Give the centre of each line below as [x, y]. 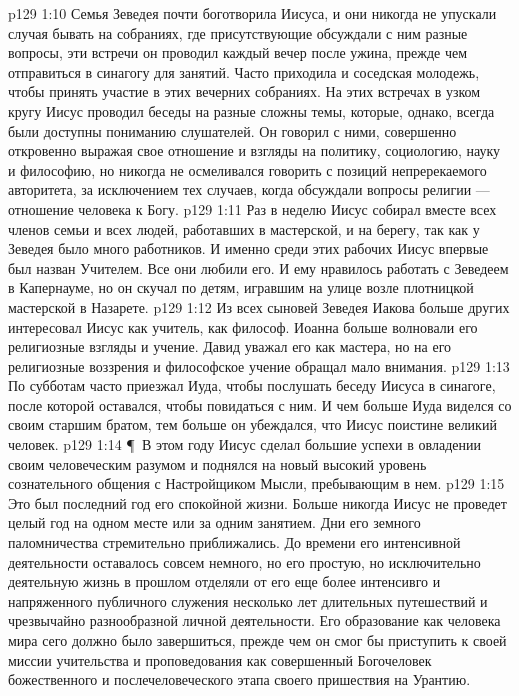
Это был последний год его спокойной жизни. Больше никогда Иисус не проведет [257, 502]
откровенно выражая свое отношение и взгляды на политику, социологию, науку [254, 150]
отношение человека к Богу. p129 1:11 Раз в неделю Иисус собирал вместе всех [252, 208]
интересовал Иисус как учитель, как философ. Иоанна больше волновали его [243, 326]
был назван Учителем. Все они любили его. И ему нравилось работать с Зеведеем [258, 267]
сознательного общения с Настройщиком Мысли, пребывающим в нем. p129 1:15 [256, 483]
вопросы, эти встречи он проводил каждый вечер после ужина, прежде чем [238, 52]
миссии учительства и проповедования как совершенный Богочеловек [220, 659]
